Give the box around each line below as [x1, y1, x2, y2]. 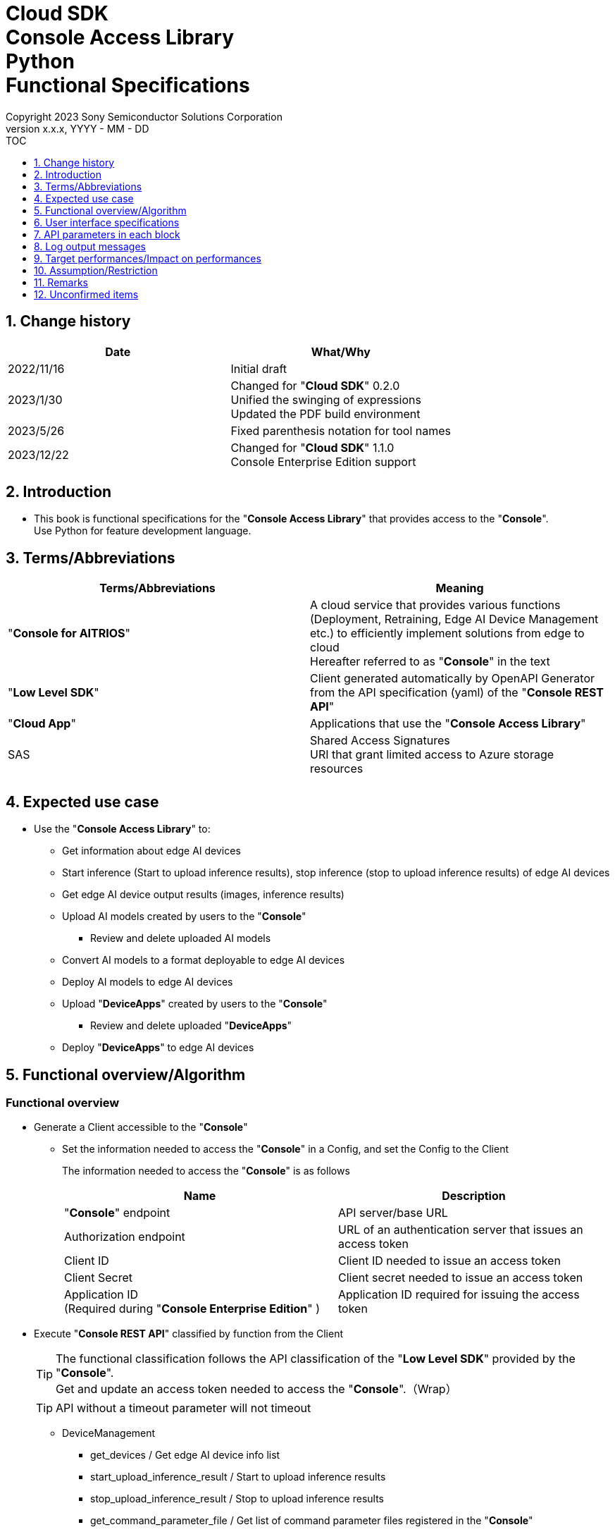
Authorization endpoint [64, 1230, 185, 1244]
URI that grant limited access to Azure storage [310, 747, 554, 762]
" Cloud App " [8, 716, 76, 731]
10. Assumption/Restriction [34, 264, 158, 276]
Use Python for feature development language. [34, 525, 251, 537]
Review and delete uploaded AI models [90, 932, 271, 945]
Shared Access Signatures [310, 733, 450, 748]
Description [442, 1189, 506, 1203]
